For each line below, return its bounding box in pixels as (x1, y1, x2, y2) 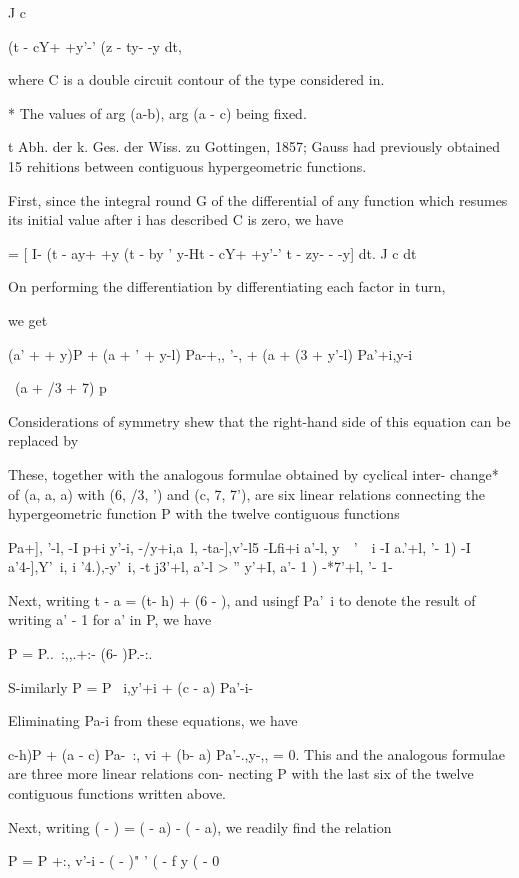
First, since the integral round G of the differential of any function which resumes (8, 189, 508, 210)
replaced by (8, 430, 79, 451)
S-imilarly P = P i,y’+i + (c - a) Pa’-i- (8, 676, 254, 697)
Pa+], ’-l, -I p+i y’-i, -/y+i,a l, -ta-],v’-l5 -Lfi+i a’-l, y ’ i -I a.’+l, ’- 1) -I (8, 536, 471, 557)
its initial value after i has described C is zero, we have (8, 209, 344, 230)
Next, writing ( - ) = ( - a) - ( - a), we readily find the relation (8, 816, 392, 837)
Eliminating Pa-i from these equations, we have (8, 710, 298, 731)
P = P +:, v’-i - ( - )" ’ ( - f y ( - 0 (8, 850, 220, 871)
